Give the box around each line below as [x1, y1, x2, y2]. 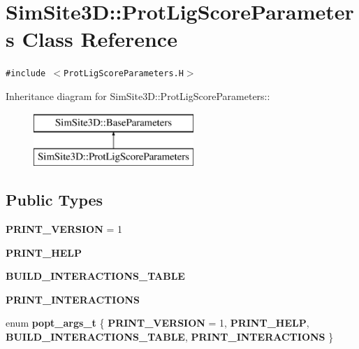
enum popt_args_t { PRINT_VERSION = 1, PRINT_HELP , [6, 315, 309, 330]
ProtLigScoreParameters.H [64, 69, 184, 79]
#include [6, 69, 46, 79]
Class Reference [22, 24, 177, 53]
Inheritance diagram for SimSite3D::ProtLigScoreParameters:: [6, 88, 270, 103]
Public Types [6, 189, 103, 211]
